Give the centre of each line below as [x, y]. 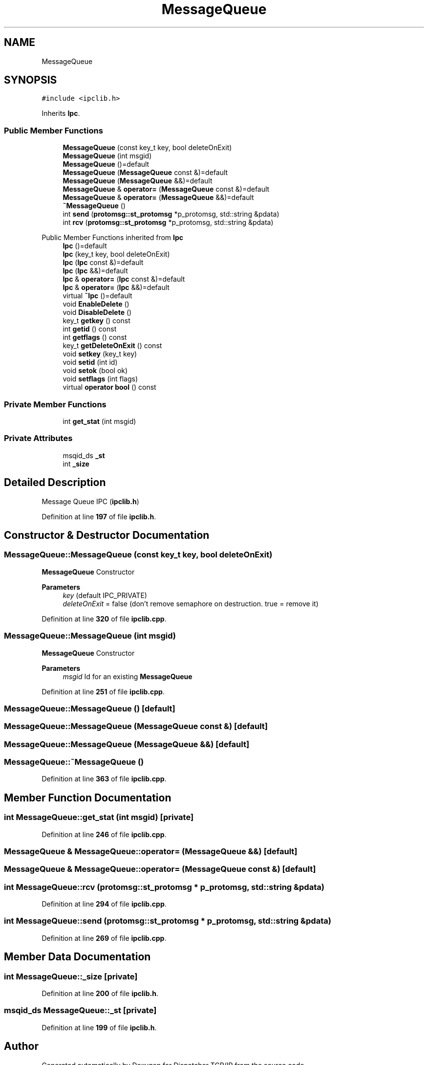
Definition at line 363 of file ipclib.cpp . [104, 779]
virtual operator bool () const [109, 387]
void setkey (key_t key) [100, 354]
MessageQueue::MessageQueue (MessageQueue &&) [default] [127, 744]
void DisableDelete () [97, 312]
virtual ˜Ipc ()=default [97, 296]
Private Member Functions [55, 404]
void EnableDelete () [96, 304]
